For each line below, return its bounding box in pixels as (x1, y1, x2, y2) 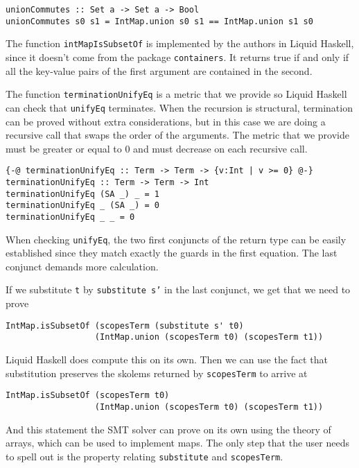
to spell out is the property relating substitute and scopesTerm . (6, 449, 283, 463)
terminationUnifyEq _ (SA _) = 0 (6, 200, 159, 211)
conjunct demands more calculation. (6, 259, 159, 273)
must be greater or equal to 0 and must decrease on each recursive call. (6, 141, 308, 155)
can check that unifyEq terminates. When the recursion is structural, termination (6, 100, 353, 114)
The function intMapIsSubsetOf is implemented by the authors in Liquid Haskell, (6, 36, 354, 51)
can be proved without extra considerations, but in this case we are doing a (6, 114, 326, 128)
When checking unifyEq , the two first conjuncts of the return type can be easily (6, 232, 347, 246)
